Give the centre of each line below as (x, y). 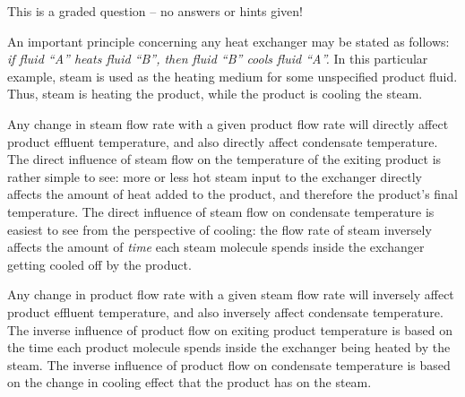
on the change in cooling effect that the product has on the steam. (189, 382)
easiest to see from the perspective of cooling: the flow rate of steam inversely (220, 229)
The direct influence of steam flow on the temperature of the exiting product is (224, 159)
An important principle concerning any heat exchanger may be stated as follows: (228, 41)
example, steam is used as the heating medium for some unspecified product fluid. (232, 76)
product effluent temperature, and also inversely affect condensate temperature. (225, 311)
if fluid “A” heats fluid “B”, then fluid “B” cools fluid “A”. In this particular (218, 59)
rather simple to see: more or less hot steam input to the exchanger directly (215, 176)
